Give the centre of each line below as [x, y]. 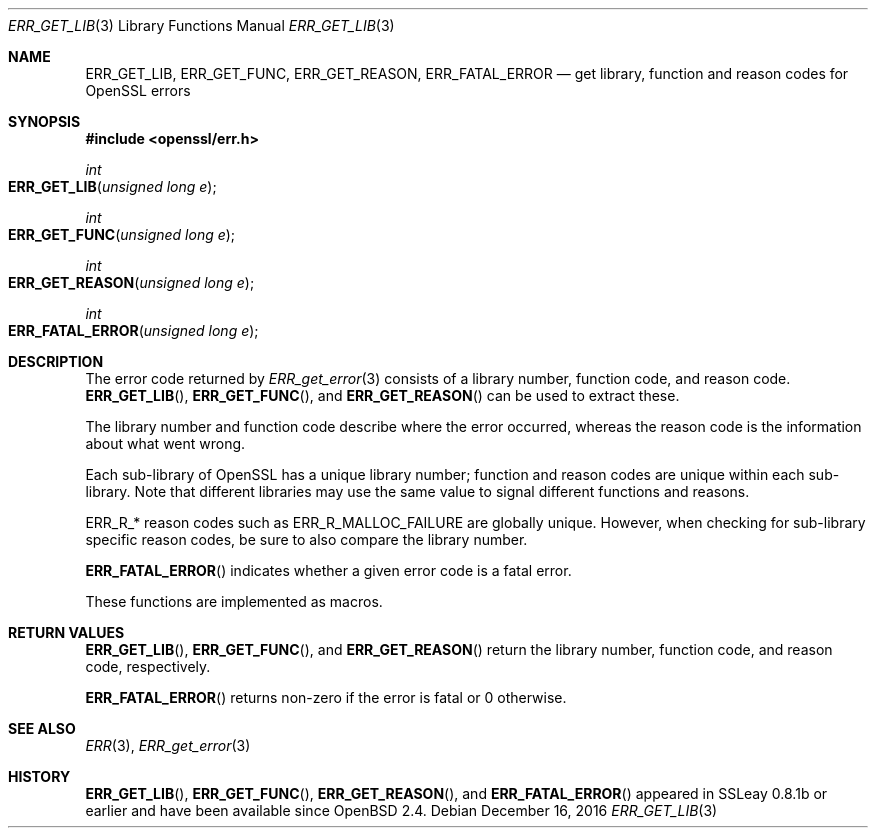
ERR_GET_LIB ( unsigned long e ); [112, 186]
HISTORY [39, 776]
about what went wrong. [165, 443]
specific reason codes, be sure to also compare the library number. [306, 539]
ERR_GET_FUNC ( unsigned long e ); [122, 234]
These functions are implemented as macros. [234, 601]
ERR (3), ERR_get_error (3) [168, 745]
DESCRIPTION [56, 361]
